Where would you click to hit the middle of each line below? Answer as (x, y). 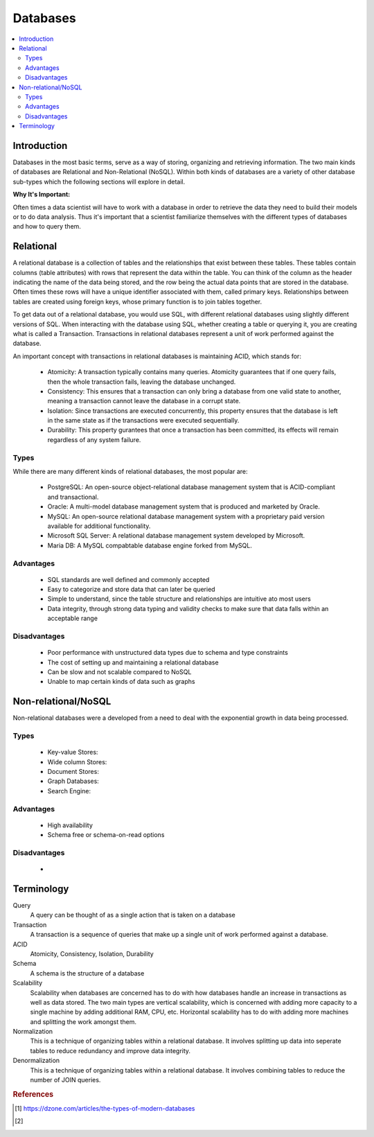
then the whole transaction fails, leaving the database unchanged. (142, 382)
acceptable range (73, 618)
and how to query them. (47, 227)
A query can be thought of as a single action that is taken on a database (133, 915)
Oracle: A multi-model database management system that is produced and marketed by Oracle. (184, 506)
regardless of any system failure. (94, 439)
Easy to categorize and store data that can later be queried (131, 590)
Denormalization (36, 1061)
